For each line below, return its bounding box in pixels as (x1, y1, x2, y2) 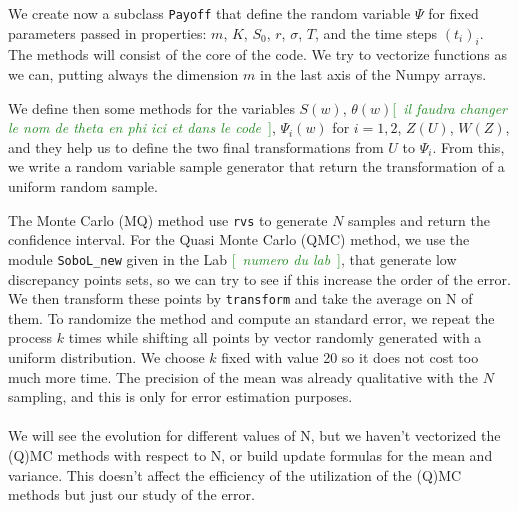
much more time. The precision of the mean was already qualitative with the (8, 366, 479, 387)
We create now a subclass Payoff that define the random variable (8, 3, 411, 23)
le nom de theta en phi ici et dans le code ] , (8, 117, 276, 138)
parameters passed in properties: (8, 22, 207, 43)
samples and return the (348, 209, 490, 230)
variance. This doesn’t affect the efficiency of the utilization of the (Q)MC (8, 464, 462, 485)
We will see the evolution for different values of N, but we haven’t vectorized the (8, 425, 501, 446)
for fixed (428, 3, 479, 23)
